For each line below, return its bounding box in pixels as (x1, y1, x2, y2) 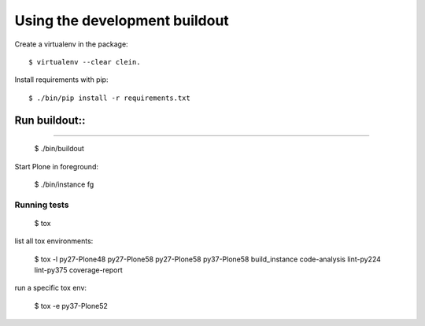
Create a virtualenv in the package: (14, 39, 129, 49)
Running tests (14, 199, 69, 210)
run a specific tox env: (14, 283, 87, 293)
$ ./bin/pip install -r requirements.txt (28, 93, 190, 102)
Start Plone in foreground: (14, 161, 98, 171)
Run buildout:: (14, 113, 86, 127)
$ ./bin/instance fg (34, 180, 94, 189)
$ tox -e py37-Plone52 (34, 301, 108, 310)
